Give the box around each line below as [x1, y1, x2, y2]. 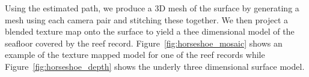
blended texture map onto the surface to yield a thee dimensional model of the [5, 25, 295, 38]
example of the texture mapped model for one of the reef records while [5, 48, 265, 61]
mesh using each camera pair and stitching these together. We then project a [5, 13, 288, 26]
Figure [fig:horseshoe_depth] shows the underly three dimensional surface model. [5, 60, 305, 72]
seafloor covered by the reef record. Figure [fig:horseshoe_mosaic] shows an [5, 36, 283, 49]
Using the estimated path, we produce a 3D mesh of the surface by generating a [5, 2, 299, 14]
